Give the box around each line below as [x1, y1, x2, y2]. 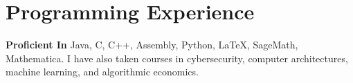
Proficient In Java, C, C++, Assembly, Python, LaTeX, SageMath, [6, 37, 298, 52]
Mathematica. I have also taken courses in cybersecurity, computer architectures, [6, 50, 348, 65]
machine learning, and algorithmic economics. [6, 64, 199, 79]
